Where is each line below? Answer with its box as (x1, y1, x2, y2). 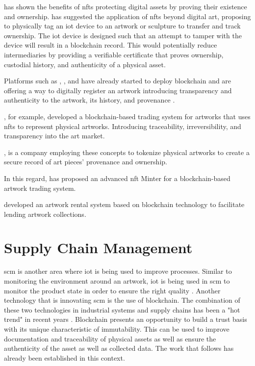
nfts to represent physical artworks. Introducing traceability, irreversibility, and (4, 121, 241, 131)
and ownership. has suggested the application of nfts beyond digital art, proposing (4, 11, 251, 21)
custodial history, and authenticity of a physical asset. (4, 59, 166, 69)
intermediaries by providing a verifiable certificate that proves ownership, (4, 49, 224, 59)
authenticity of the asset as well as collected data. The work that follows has (4, 343, 234, 353)
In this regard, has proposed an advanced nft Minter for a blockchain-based (4, 173, 230, 183)
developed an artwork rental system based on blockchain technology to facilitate (4, 199, 245, 209)
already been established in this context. (4, 352, 125, 363)
